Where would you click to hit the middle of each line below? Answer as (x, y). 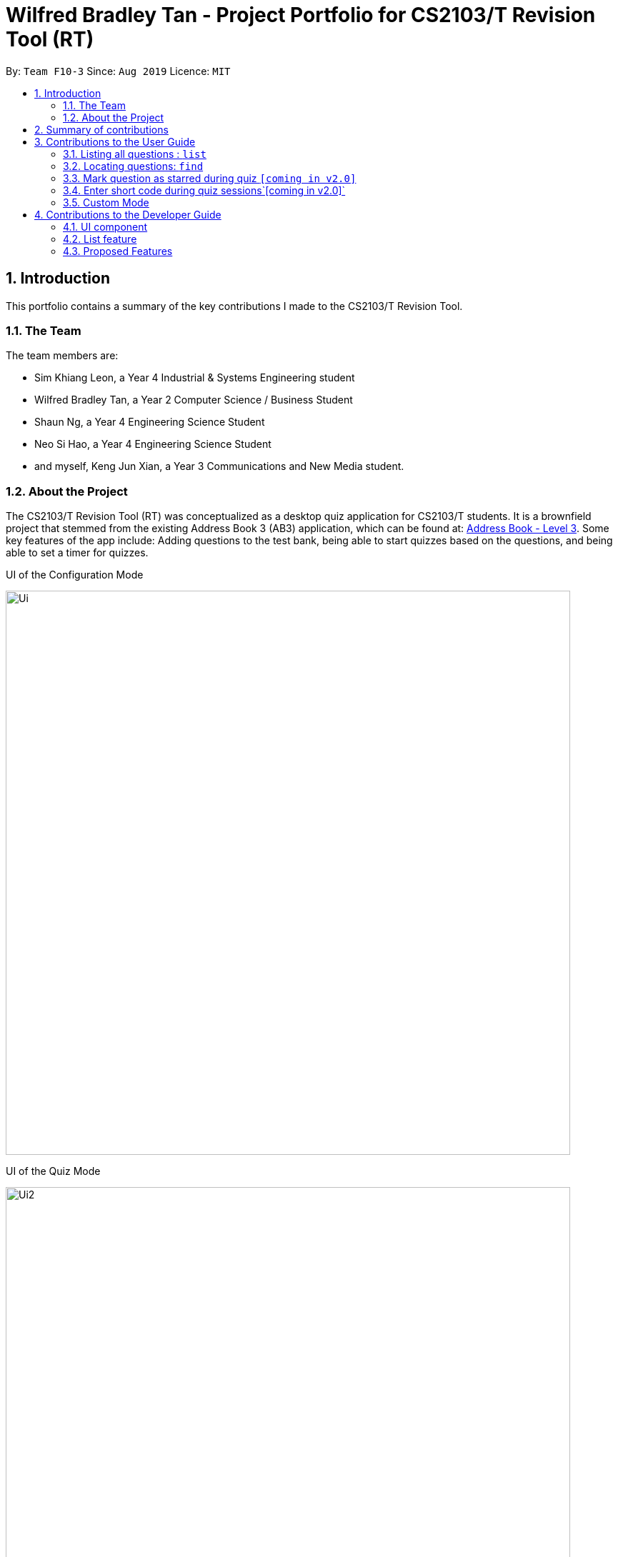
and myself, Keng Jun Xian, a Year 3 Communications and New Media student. (219, 466)
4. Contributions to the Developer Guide (128, 214)
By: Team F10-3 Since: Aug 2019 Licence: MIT (118, 71)
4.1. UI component (105, 226)
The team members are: (62, 356)
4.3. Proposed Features (118, 251)
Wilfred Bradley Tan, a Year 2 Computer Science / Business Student (194, 400)
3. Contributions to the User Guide (115, 141)
